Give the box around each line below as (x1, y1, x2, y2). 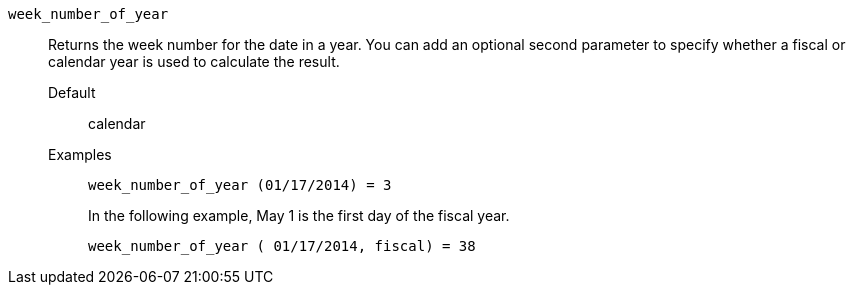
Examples (48, 146, 112, 163)
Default (48, 84, 96, 101)
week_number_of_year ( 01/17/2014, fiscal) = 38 (88, 238, 476, 254)
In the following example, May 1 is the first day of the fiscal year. (88, 207, 510, 224)
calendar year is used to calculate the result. (48, 53, 340, 70)
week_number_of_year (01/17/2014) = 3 (88, 177, 392, 193)
